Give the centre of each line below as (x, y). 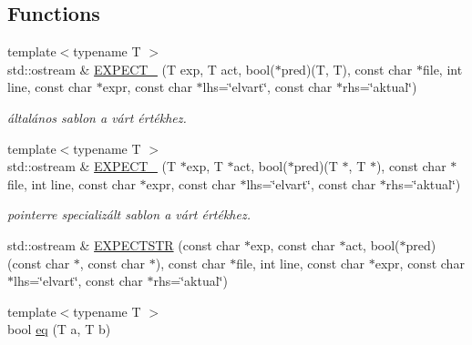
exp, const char (293, 244)
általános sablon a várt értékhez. (97, 117)
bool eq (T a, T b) (59, 329)
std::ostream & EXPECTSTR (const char (124, 244)
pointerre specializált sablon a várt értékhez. (129, 214)
